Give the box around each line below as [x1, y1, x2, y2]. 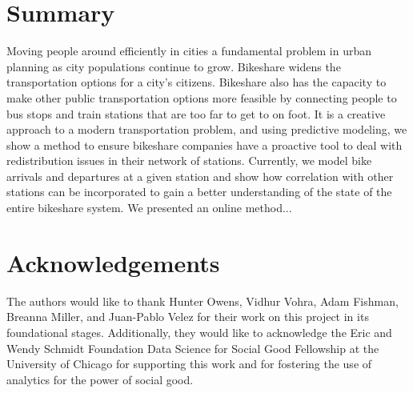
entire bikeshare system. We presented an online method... [6, 199, 292, 216]
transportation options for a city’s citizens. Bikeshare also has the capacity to [6, 74, 387, 90]
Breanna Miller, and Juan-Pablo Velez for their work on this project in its [6, 308, 369, 325]
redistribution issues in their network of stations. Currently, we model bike [6, 152, 372, 169]
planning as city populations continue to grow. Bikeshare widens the [6, 58, 341, 74]
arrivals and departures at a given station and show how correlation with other [6, 167, 394, 184]
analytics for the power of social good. [6, 371, 194, 387]
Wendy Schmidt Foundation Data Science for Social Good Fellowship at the [6, 339, 379, 356]
